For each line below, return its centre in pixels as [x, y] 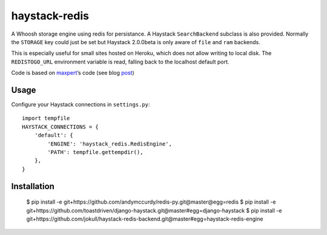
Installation [33, 186]
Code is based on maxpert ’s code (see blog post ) [73, 73]
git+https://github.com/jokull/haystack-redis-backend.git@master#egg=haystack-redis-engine [145, 219]
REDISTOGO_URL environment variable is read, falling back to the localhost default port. [120, 62]
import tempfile [46, 118]
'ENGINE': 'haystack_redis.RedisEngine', [110, 144]
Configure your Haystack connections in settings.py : [81, 105]
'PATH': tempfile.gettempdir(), [95, 152]
